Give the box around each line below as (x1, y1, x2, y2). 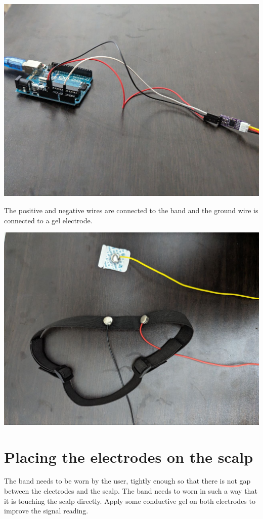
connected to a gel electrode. (4, 215, 93, 225)
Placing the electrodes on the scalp (4, 446, 253, 467)
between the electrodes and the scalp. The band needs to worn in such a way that (4, 486, 257, 496)
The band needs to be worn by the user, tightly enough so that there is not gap (4, 475, 251, 486)
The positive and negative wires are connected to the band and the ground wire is (4, 205, 258, 216)
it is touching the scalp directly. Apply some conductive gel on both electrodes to (4, 495, 255, 506)
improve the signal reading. (4, 505, 89, 516)
